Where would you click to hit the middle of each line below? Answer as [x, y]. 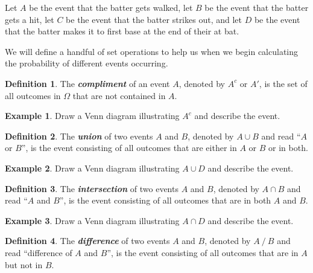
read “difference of [39, 252]
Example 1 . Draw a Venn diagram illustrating [92, 116]
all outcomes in [33, 95]
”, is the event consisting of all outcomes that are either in [129, 148]
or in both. [288, 148]
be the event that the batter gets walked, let [111, 7]
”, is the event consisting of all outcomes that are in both [165, 200]
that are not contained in [119, 95]
